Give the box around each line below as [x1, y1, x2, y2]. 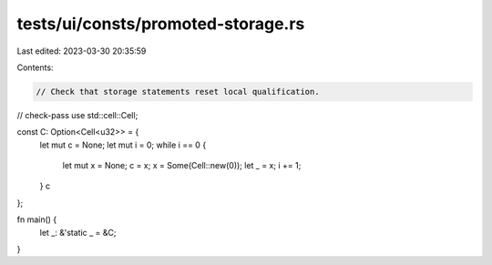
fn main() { [16, 214, 57, 225]
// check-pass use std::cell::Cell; [16, 109, 138, 120]
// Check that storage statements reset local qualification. [36, 87, 320, 97]
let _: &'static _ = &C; [39, 227, 117, 238]
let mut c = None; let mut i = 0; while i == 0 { [39, 139, 207, 150]
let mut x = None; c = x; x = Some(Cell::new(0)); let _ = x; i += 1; [62, 160, 302, 171]
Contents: [16, 62, 54, 73]
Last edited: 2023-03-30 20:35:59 [16, 46, 147, 56]
